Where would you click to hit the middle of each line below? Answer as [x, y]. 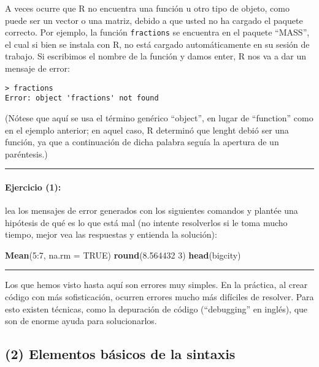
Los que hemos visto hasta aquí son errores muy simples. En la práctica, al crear [156, 285]
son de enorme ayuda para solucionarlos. [81, 321]
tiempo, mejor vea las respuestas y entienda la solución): [111, 234]
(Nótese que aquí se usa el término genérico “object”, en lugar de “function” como [159, 117]
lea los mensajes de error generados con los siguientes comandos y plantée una [152, 210]
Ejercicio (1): [33, 187]
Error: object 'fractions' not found [82, 98]
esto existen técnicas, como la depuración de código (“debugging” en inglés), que [156, 308]
